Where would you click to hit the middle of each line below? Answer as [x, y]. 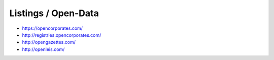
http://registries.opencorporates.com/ [62, 35]
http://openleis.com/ [43, 49]
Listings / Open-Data [54, 13]
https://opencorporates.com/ [53, 28]
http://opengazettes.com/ [49, 42]
